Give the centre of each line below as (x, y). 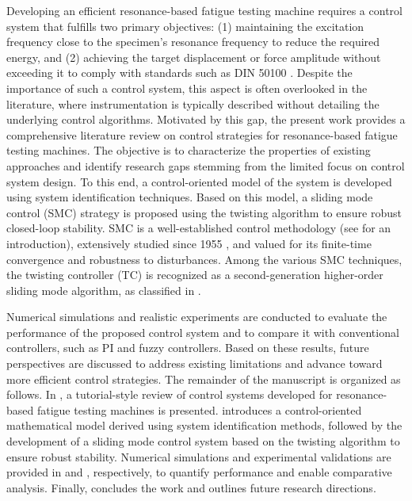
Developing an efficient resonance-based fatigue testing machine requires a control (204, 10)
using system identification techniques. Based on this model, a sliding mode (190, 197)
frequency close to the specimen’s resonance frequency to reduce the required (193, 42)
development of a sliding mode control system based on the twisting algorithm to (203, 441)
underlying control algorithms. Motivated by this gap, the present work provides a (206, 119)
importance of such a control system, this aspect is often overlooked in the (187, 88)
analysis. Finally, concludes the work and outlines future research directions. (191, 487)
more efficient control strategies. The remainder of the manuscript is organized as (204, 379)
